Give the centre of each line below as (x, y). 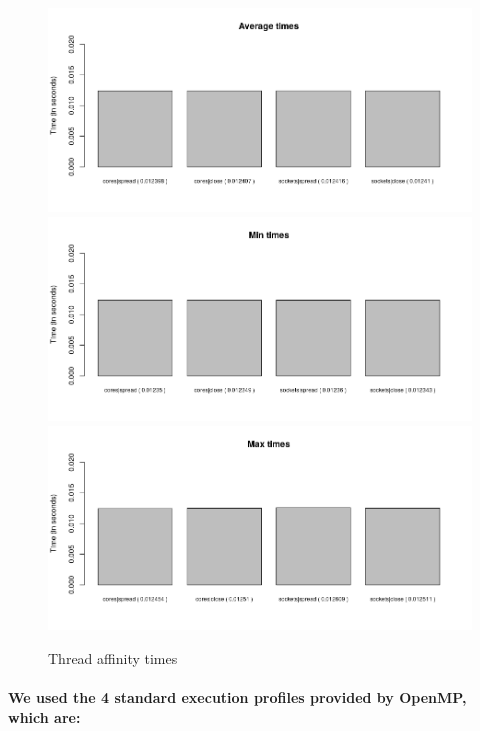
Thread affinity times (113, 657)
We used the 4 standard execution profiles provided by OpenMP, (237, 697)
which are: (44, 716)
